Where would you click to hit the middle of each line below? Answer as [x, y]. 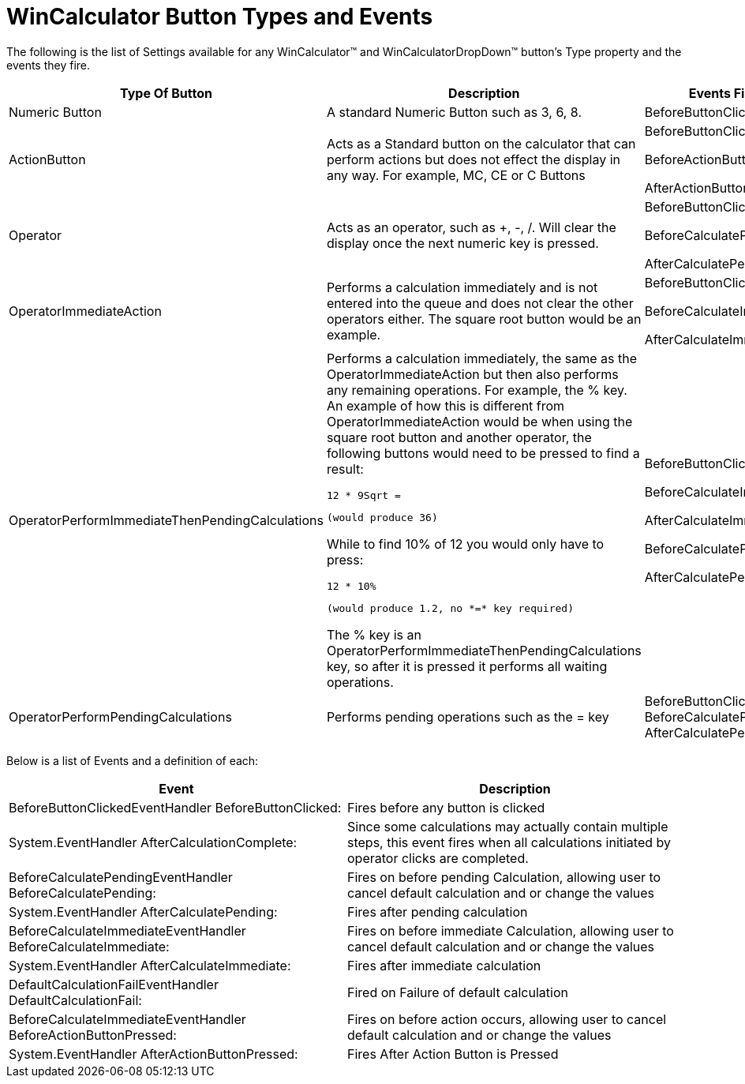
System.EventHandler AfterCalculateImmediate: [150, 965]
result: [345, 469]
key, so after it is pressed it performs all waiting [467, 666]
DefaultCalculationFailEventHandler [114, 984]
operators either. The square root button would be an [484, 319]
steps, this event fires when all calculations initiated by [509, 842]
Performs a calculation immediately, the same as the [482, 358]
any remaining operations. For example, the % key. [477, 390]
